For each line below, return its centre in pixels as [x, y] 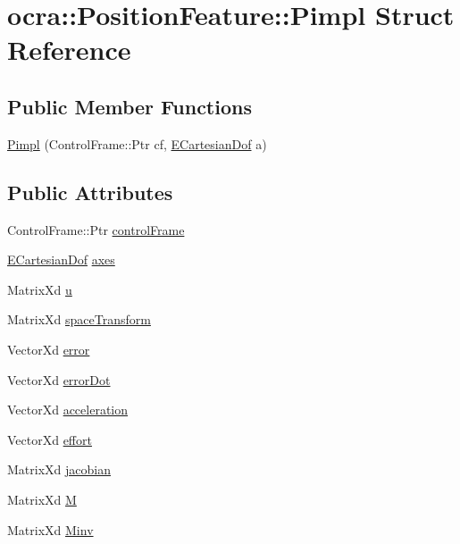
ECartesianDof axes [61, 259]
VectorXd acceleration [68, 410]
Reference [69, 50]
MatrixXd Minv [50, 529]
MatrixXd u [40, 289]
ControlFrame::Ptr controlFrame [96, 229]
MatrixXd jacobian [59, 469]
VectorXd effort [50, 439]
